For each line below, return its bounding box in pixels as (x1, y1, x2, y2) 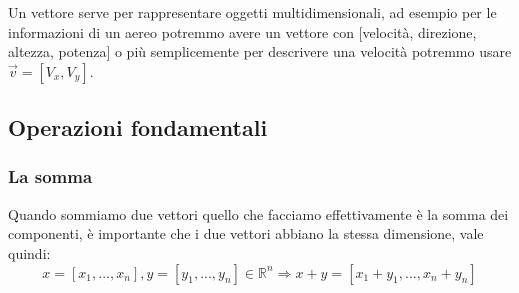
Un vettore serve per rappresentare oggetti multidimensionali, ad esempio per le (8, 2, 497, 22)
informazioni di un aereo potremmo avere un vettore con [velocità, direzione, (8, 21, 477, 42)
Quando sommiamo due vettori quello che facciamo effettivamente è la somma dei (8, 203, 509, 224)
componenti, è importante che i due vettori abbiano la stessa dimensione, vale (8, 223, 484, 244)
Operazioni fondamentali (8, 112, 268, 143)
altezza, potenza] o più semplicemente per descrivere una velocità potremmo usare (8, 41, 512, 62)
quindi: (8, 242, 51, 263)
